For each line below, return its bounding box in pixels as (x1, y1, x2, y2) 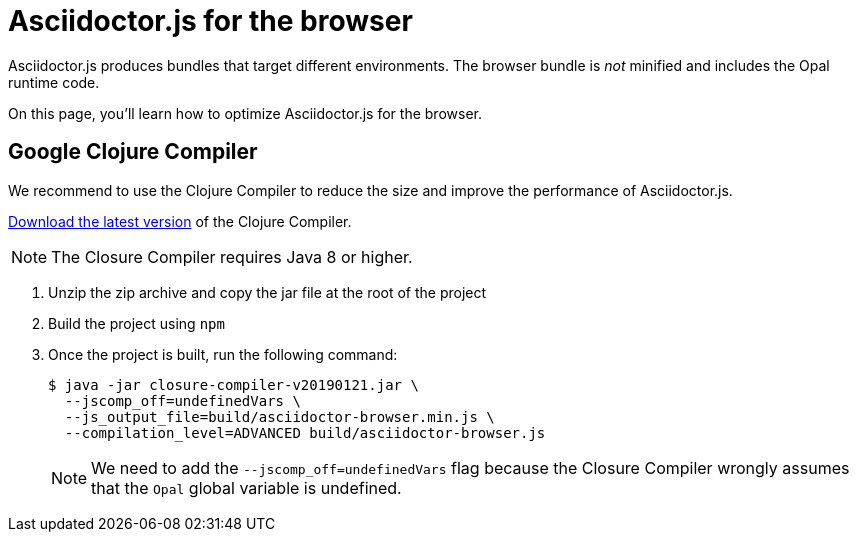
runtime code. (8, 73, 100, 91)
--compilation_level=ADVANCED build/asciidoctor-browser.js (64, 424, 546, 441)
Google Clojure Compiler (8, 139, 258, 165)
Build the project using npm (48, 314, 225, 332)
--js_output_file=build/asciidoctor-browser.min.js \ (64, 408, 495, 425)
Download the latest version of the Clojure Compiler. (8, 212, 352, 230)
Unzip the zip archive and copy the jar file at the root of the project (48, 283, 487, 301)
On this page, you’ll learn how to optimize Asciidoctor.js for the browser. (8, 104, 482, 122)
